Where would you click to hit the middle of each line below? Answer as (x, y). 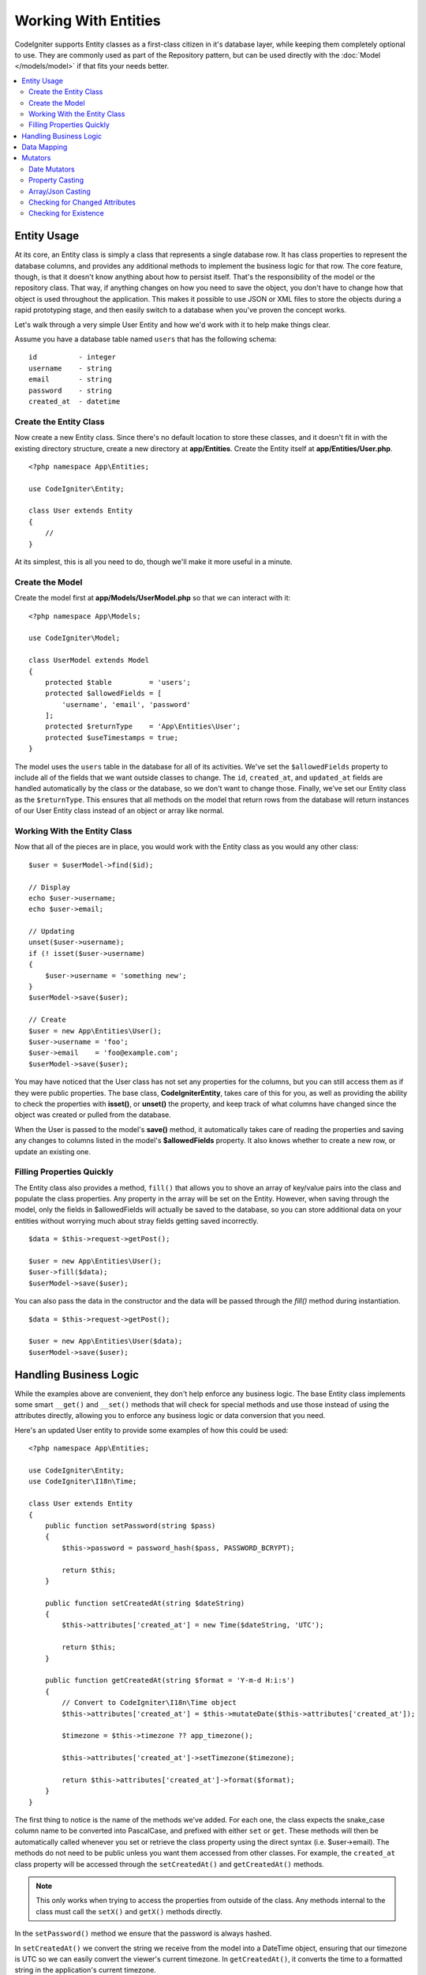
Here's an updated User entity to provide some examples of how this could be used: (151, 1430)
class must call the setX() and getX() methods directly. (129, 1911)
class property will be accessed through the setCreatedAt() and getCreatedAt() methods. (170, 1864)
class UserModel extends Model (89, 660)
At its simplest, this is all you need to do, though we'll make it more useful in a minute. (153, 562)
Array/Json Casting (60, 191)
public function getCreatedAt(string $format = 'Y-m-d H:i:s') (170, 1680)
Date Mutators (52, 169)
